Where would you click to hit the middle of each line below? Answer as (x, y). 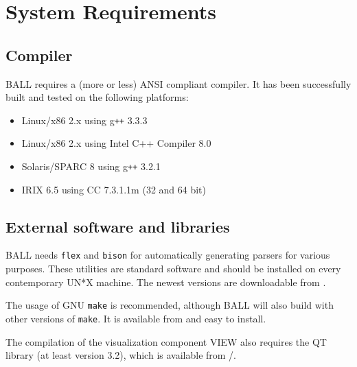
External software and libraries (118, 226)
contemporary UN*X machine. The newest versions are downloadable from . (166, 282)
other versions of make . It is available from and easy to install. (136, 318)
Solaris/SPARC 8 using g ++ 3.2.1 (91, 166)
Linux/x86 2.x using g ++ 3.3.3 (84, 120)
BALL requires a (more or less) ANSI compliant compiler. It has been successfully (178, 83)
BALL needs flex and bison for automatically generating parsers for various (168, 255)
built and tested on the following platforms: (97, 97)
